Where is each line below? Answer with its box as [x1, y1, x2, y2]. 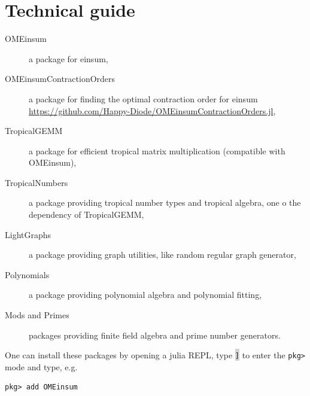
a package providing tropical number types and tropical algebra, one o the [29, 196, 301, 209]
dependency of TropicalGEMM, [29, 208, 144, 221]
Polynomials [5, 268, 50, 281]
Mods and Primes [5, 309, 69, 321]
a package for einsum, [29, 52, 108, 65]
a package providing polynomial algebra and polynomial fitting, [29, 288, 262, 301]
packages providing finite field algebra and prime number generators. [29, 328, 281, 341]
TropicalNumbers [5, 176, 68, 188]
